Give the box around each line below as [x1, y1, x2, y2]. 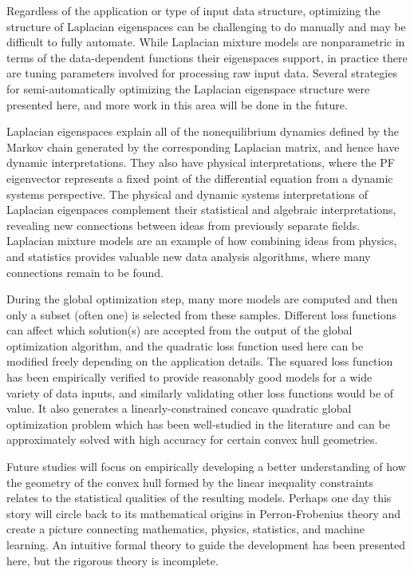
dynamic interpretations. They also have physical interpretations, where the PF [6, 154, 396, 171]
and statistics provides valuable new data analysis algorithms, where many [6, 247, 371, 264]
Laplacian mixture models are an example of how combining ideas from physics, [6, 232, 397, 249]
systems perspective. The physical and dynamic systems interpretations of [6, 185, 369, 202]
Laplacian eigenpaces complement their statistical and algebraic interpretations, [6, 201, 396, 218]
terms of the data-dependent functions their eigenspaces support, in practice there [6, 49, 408, 65]
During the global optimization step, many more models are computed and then [6, 291, 398, 307]
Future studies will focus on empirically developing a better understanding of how [6, 458, 406, 475]
